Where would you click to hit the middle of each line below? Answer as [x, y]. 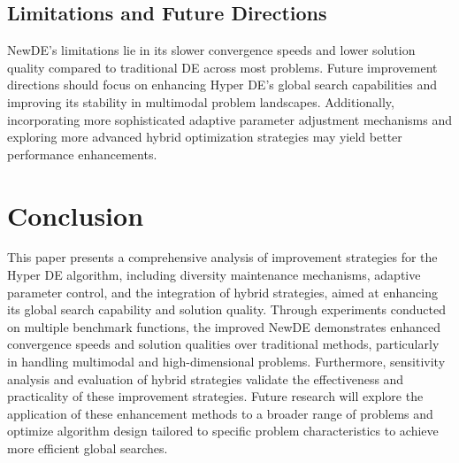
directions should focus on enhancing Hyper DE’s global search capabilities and [222, 85]
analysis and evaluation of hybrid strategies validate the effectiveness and [206, 378]
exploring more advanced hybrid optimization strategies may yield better [205, 137]
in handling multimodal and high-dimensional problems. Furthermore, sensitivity [226, 362]
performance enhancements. [82, 154]
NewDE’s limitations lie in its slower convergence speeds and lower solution [211, 50]
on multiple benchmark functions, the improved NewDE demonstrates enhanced [224, 326]
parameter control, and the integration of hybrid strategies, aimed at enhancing [222, 292]
